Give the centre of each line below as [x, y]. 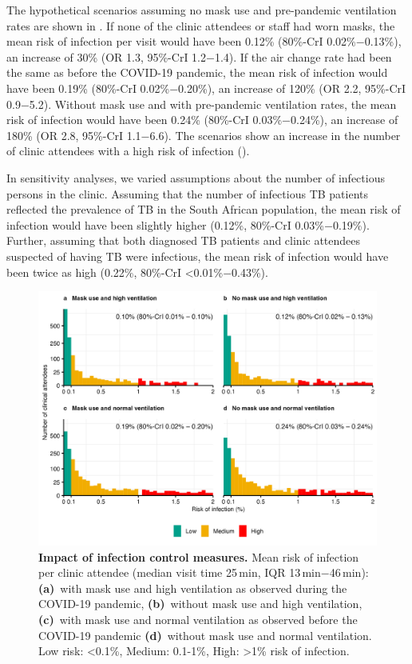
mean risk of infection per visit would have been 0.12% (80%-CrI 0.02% [181, 41]
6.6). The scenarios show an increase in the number [275, 135]
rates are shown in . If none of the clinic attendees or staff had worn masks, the [201, 25]
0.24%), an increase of [345, 120]
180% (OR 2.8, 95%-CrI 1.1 [74, 135]
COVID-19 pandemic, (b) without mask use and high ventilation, [200, 604]
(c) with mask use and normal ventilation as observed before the [198, 620]
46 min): [349, 572]
